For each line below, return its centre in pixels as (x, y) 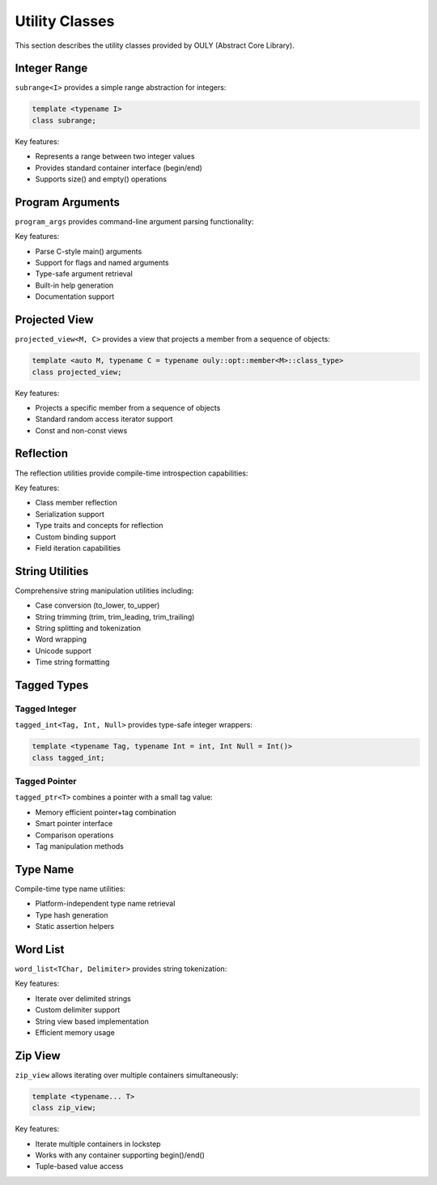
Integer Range (51, 68)
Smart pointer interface (74, 824)
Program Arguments (68, 202)
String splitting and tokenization (88, 628)
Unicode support (64, 650)
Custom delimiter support (78, 1010)
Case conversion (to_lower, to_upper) (98, 605)
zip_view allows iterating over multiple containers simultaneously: (127, 1075)
